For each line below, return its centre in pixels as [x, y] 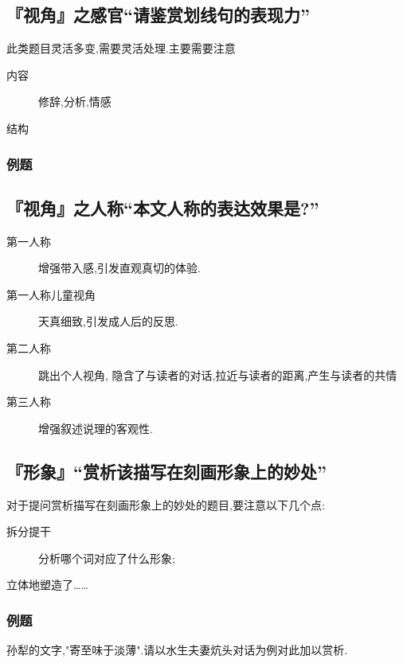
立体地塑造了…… [47, 585]
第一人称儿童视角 [51, 294]
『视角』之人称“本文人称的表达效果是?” [163, 207]
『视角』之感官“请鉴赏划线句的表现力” [158, 15]
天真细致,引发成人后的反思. [108, 321]
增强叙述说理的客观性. [96, 428]
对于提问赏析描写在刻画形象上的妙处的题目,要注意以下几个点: [166, 504]
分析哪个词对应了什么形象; [107, 558]
